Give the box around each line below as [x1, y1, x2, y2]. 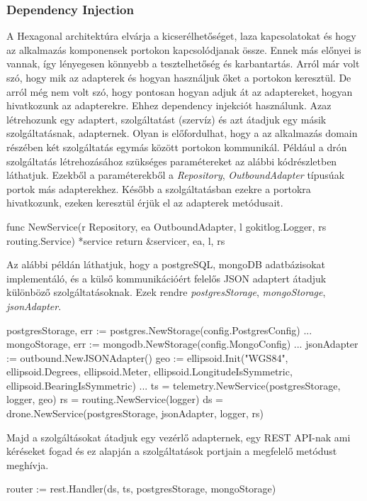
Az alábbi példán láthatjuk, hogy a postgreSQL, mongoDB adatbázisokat [6, 257, 326, 272]
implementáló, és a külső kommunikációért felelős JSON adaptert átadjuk [6, 270, 327, 285]
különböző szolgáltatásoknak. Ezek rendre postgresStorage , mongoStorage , [6, 285, 326, 299]
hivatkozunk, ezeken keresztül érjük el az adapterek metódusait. [6, 195, 283, 210]
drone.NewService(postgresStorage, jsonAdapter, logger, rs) [6, 406, 264, 421]
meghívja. [6, 457, 49, 472]
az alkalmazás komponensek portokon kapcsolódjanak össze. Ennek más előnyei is [6, 42, 361, 57]
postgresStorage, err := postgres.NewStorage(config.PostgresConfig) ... [6, 322, 312, 337]
